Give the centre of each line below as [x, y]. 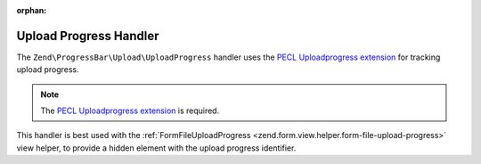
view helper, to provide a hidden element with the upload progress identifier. [156, 148]
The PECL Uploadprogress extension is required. [130, 111]
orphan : [32, 10]
